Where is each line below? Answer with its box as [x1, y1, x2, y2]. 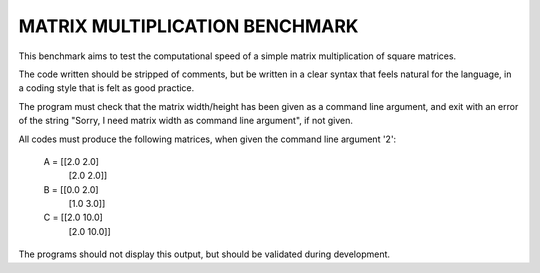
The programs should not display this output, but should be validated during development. [18, 248, 390, 260]
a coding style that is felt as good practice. [18, 82, 195, 94]
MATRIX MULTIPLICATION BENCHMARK [18, 15, 359, 37]
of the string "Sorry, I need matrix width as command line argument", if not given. [18, 115, 354, 127]
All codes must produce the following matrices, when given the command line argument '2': [18, 133, 397, 145]
